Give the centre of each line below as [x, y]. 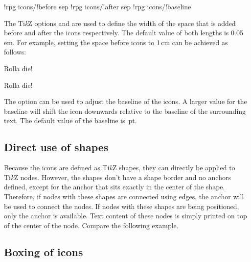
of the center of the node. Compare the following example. [91, 225]
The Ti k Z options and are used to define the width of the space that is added [120, 23]
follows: [15, 52]
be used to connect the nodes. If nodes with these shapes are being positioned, [122, 206]
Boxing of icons [44, 251]
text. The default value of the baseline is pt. [70, 120]
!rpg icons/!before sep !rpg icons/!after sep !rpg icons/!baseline [98, 6]
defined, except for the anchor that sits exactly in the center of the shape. [114, 187]
